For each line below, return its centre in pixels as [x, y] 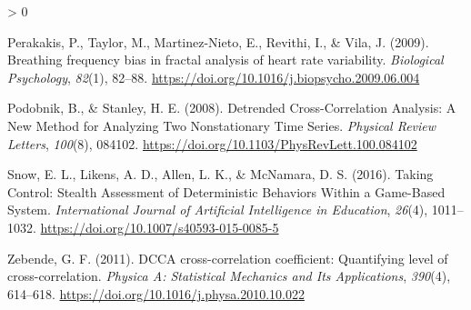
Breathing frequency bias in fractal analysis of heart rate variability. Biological [225, 60]
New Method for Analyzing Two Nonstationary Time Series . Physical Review [222, 125]
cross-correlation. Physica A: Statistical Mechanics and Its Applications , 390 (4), [229, 276]
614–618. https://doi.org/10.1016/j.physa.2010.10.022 [156, 293]
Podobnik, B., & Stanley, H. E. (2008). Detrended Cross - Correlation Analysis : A [232, 108]
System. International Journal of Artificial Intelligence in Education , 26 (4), [218, 210]
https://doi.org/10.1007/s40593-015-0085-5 [160, 227]
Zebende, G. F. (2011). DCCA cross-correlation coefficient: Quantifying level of [228, 258]
